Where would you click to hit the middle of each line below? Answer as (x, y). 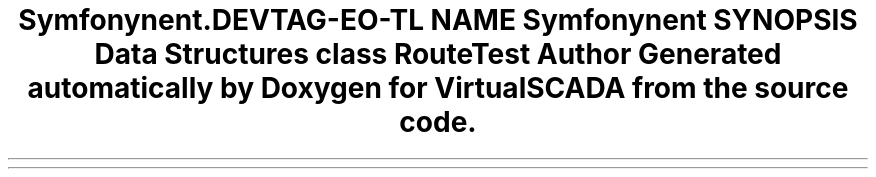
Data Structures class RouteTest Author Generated (438, 54)
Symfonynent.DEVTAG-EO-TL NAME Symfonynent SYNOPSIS (438, 20)
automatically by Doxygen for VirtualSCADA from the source (438, 88)
